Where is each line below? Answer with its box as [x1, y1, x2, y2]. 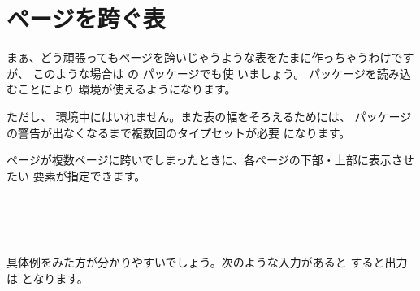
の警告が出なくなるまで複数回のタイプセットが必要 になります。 [6, 124, 351, 141]
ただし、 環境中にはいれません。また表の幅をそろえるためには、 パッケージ [6, 107, 412, 124]
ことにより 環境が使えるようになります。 [17, 80, 236, 98]
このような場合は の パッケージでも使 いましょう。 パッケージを [32, 64, 377, 81]
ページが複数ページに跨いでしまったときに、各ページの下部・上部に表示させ [6, 151, 414, 168]
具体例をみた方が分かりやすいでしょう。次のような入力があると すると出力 [6, 254, 408, 271]
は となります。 [6, 269, 89, 286]
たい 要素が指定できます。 [6, 167, 146, 184]
